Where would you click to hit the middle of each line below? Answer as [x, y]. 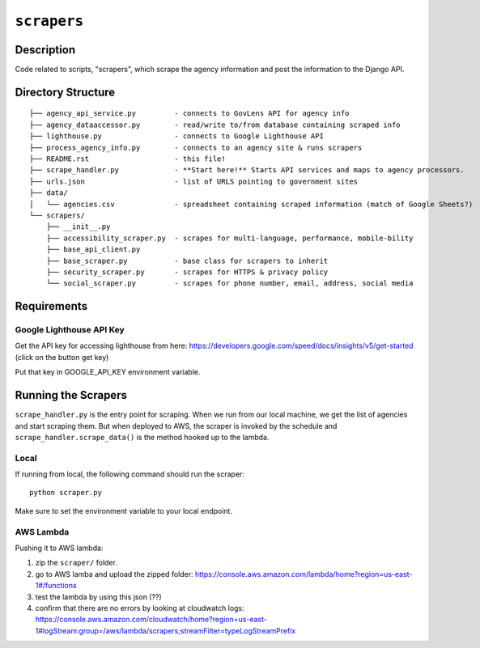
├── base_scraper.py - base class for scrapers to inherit [187, 260]
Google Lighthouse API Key [70, 330]
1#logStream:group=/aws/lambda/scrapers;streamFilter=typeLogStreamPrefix [166, 630]
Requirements [51, 306]
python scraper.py [66, 493]
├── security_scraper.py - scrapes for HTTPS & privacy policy [187, 272]
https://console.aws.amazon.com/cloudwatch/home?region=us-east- [151, 620]
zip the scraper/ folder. [76, 563]
